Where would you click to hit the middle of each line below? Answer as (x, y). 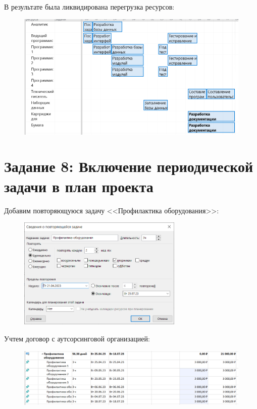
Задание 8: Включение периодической (129, 166)
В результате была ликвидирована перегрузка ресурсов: (89, 7)
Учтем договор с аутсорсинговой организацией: (77, 339)
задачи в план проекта (79, 186)
